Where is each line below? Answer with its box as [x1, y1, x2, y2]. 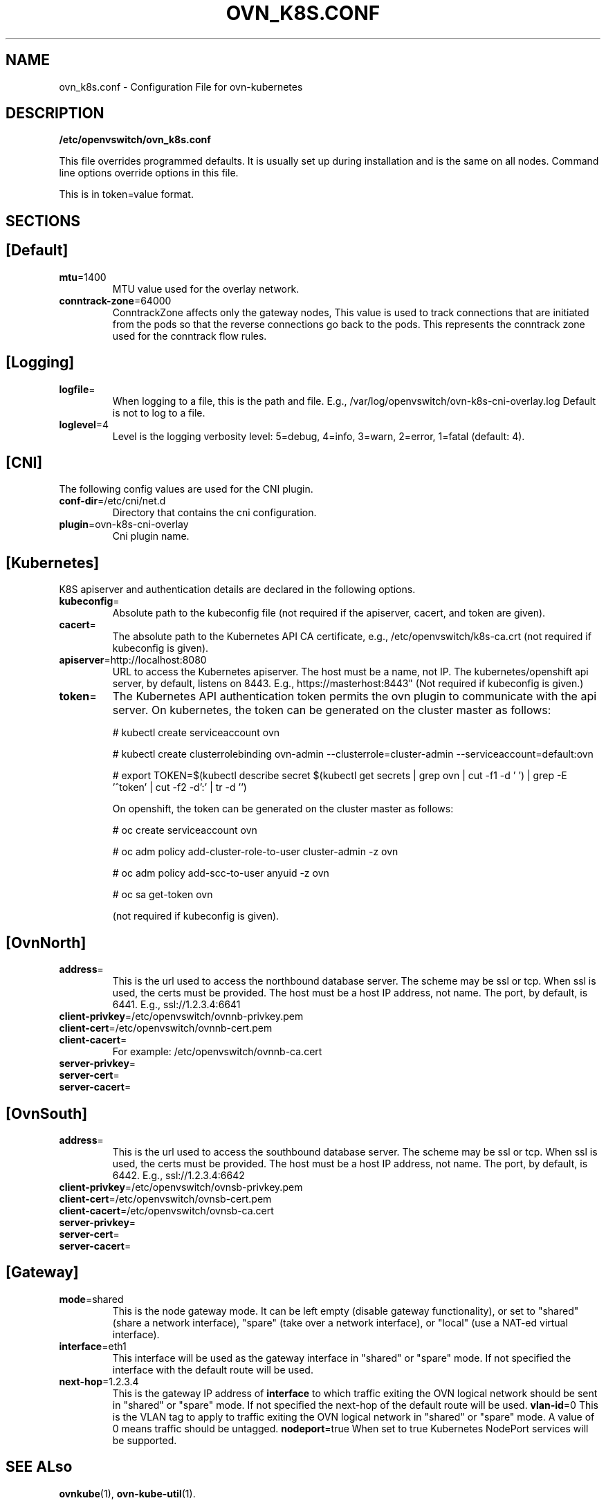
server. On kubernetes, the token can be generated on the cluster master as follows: [112, 703, 551, 718]
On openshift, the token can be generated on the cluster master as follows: [112, 803, 454, 815]
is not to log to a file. [112, 406, 205, 419]
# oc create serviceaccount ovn [112, 824, 257, 837]
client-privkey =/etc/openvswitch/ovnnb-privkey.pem [59, 1010, 304, 1023]
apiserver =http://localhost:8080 [59, 654, 207, 666]
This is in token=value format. [59, 188, 194, 201]
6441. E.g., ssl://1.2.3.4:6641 [112, 998, 241, 1011]
